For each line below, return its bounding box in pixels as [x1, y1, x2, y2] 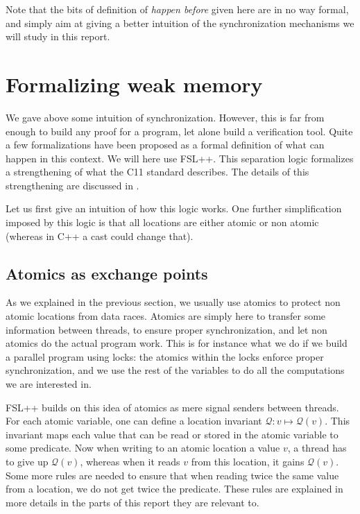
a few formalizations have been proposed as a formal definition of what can [6, 137, 325, 152]
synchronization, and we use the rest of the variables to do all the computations [6, 363, 345, 377]
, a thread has [287, 440, 347, 455]
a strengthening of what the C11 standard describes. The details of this [6, 164, 309, 179]
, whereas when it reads [80, 454, 180, 468]
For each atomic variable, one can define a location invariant [6, 413, 262, 428]
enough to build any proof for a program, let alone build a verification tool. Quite [6, 123, 353, 138]
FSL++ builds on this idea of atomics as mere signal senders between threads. [6, 400, 339, 414]
